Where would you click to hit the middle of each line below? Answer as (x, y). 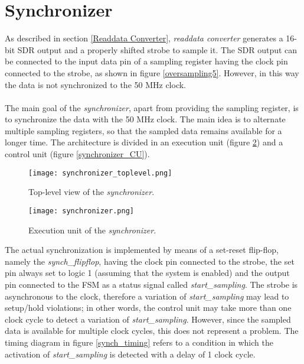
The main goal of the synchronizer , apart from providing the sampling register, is (152, 107)
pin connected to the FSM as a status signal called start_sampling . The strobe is (151, 284)
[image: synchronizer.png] (81, 211)
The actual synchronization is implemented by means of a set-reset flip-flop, (142, 250)
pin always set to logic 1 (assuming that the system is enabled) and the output (147, 273)
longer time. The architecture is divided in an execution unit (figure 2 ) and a (144, 142)
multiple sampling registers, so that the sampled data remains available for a (143, 130)
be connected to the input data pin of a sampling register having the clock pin (146, 61)
